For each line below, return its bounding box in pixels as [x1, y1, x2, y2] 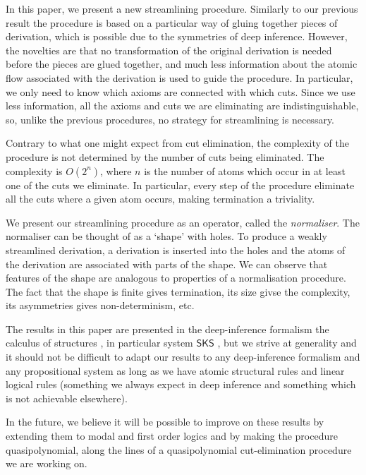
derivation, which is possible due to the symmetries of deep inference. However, [6, 29, 348, 44]
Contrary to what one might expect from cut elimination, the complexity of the [6, 136, 350, 150]
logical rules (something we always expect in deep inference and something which [6, 377, 356, 392]
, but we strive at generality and [217, 335, 357, 350]
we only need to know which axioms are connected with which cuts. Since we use [6, 84, 355, 99]
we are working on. [6, 456, 87, 471]
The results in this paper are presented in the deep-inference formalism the [6, 321, 329, 336]
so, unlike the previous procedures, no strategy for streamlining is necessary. [6, 112, 335, 126]
